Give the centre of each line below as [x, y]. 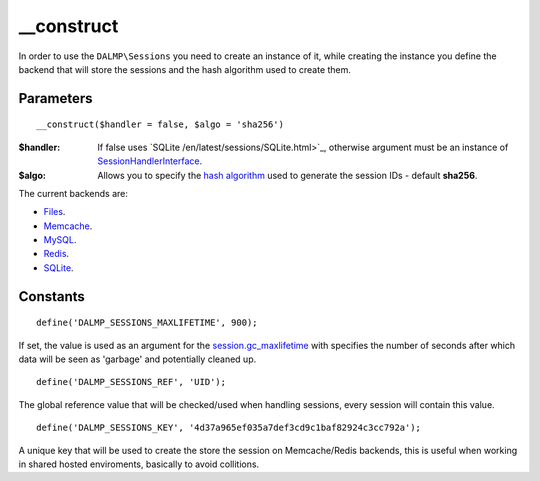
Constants [51, 296]
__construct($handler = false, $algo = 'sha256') [160, 124]
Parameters [55, 98]
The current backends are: [73, 193]
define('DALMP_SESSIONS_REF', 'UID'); [131, 382]
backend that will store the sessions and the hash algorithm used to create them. [185, 69]
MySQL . [60, 240]
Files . [54, 212]
